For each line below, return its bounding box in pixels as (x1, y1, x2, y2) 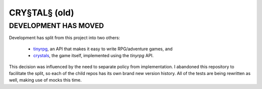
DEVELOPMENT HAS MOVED (9, 21, 104, 30)
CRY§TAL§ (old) (9, 7, 75, 18)
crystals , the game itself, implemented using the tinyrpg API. (33, 53, 154, 59)
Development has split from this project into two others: (9, 35, 120, 41)
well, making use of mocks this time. (9, 77, 82, 83)
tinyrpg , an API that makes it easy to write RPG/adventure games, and (33, 46, 173, 52)
